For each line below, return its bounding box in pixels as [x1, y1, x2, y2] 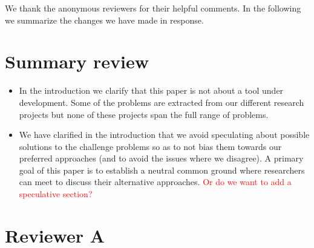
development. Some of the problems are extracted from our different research [19, 96, 304, 108]
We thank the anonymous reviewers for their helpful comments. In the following [5, 2, 301, 14]
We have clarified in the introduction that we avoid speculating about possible [19, 128, 310, 141]
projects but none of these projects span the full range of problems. [19, 108, 269, 120]
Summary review [5, 49, 149, 74]
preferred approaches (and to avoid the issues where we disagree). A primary [19, 152, 304, 165]
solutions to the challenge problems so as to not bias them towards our [19, 140, 282, 152]
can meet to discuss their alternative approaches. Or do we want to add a [19, 175, 292, 188]
